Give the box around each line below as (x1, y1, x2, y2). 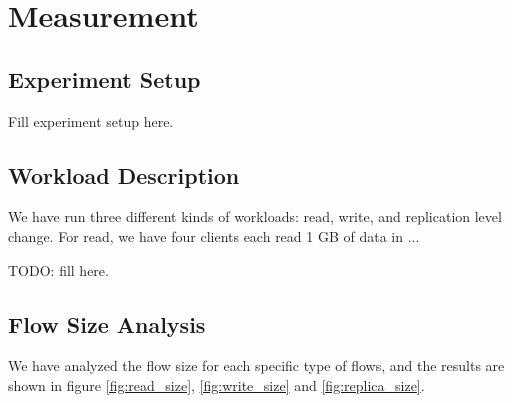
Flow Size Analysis (8, 308, 206, 339)
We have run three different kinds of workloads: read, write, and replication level (8, 206, 502, 227)
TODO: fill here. (8, 259, 109, 280)
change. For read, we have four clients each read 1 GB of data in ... (8, 225, 420, 246)
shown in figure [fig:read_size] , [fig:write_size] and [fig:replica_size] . (8, 374, 425, 395)
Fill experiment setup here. (8, 110, 174, 131)
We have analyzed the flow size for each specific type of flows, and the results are (8, 355, 505, 376)
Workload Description (8, 159, 240, 190)
